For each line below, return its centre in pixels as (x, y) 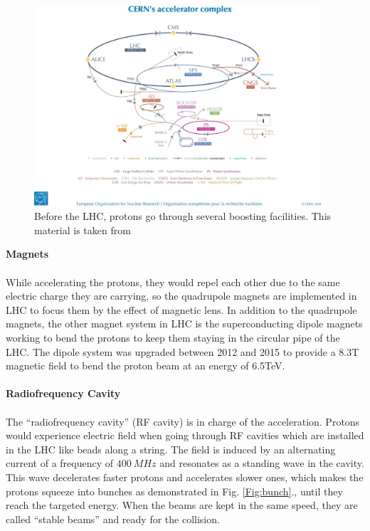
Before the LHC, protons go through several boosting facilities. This (183, 216)
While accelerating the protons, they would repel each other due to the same (173, 282)
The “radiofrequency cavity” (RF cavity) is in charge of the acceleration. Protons (183, 421)
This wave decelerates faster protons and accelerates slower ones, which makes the (185, 477)
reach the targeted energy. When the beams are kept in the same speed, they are (182, 505)
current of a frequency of (60, 463)
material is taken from (83, 230)
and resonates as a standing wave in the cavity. (262, 463)
